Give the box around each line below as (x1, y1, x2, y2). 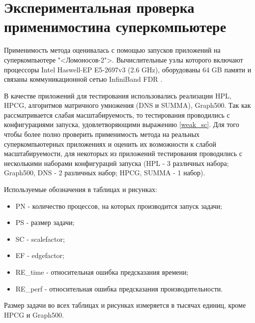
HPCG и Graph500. (4, 309, 64, 320)
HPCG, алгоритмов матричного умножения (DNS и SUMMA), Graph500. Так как (4, 100, 251, 110)
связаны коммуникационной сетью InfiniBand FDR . (4, 74, 163, 84)
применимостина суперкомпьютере (4, 16, 227, 36)
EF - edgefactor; (15, 250, 65, 260)
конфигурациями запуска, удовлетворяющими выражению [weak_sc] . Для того (4, 119, 239, 129)
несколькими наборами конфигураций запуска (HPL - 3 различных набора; (4, 158, 229, 168)
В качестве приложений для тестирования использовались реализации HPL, (4, 90, 231, 100)
